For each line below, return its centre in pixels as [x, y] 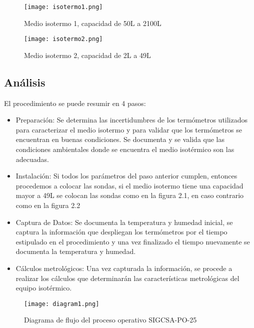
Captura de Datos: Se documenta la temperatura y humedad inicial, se [124, 222]
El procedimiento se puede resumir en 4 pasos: [75, 103]
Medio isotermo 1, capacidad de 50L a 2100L [93, 23]
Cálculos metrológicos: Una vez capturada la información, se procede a [124, 268]
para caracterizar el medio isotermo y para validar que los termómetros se [129, 129]
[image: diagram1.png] [62, 304]
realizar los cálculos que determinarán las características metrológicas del [127, 278]
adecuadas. [32, 159]
